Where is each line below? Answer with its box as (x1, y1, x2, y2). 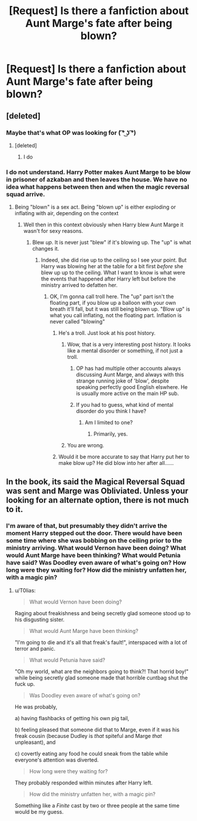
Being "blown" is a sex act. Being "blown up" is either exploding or (14, 203, 176, 210)
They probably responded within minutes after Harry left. (14, 779, 153, 786)
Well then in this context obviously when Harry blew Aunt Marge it (23, 221, 183, 228)
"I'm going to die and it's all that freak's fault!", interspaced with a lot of (14, 638, 188, 646)
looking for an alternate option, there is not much (6, 495, 189, 505)
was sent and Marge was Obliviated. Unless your (6, 486, 189, 496)
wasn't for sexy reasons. (23, 227, 84, 235)
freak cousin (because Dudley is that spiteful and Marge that (14, 732, 162, 739)
